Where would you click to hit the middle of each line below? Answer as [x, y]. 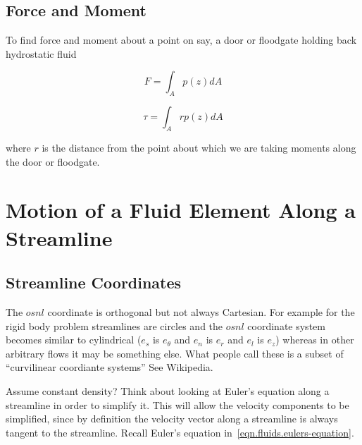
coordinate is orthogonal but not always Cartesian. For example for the [201, 311]
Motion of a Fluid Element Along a [181, 210]
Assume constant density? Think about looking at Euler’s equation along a [168, 390]
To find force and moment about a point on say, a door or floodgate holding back [181, 40]
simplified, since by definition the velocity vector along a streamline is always [172, 419]
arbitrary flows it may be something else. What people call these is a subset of [175, 353]
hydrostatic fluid [41, 53]
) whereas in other [315, 340]
